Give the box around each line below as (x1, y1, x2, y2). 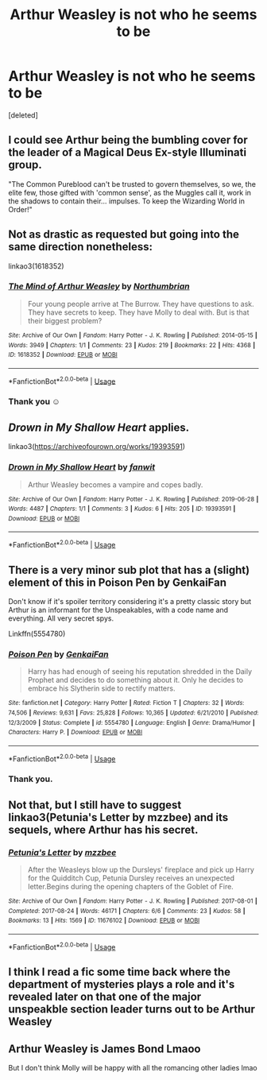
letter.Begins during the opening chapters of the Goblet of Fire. (27, 882, 234, 892)
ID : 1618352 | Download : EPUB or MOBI (8, 351, 118, 359)
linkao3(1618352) (8, 261, 65, 271)
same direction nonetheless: (8, 240, 153, 254)
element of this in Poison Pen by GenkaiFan (8, 575, 227, 589)
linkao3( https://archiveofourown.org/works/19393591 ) (8, 442, 185, 451)
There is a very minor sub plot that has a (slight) (8, 563, 250, 577)
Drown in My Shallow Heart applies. (8, 420, 190, 434)
